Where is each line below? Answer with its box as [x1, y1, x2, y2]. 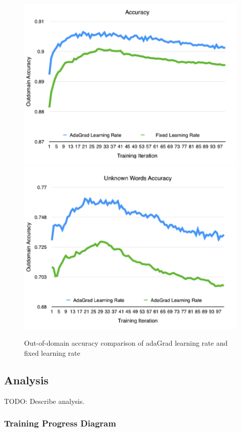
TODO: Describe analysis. [4, 395, 85, 406]
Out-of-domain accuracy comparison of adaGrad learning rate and [24, 338, 228, 348]
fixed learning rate [24, 347, 80, 358]
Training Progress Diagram [4, 417, 116, 429]
